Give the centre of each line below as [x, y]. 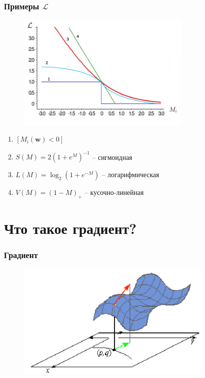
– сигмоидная [112, 157]
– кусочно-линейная [114, 192]
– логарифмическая [131, 174]
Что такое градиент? [70, 228]
